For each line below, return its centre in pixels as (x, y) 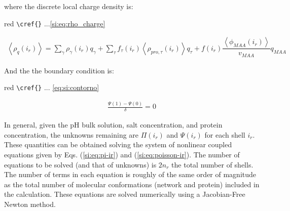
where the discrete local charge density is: (69, 6)
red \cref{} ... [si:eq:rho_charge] (55, 23)
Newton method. (30, 204)
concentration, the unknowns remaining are (71, 134)
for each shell (225, 134)
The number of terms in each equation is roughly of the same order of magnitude (130, 174)
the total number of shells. (212, 164)
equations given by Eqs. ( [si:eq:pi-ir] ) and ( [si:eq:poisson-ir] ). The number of (122, 154)
